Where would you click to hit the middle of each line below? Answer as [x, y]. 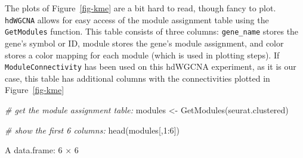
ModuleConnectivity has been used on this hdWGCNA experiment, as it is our [151, 66]
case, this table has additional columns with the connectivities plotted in [137, 78]
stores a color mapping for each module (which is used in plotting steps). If [142, 55]
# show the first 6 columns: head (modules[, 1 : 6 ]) [92, 130]
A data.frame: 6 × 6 [42, 150]
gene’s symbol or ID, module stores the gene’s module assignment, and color [144, 43]
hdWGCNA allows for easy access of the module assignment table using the [137, 19]
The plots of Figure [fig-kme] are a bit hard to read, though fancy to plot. [140, 8]
